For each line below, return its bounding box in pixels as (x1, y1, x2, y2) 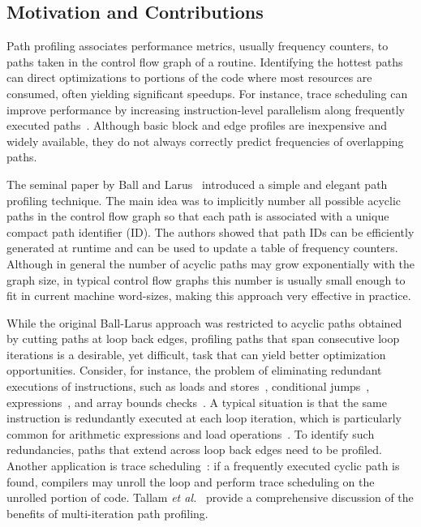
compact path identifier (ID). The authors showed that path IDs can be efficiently (6, 223, 415, 240)
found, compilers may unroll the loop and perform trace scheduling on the (6, 473, 375, 490)
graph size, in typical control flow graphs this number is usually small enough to (6, 271, 406, 288)
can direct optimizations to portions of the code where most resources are (6, 69, 372, 86)
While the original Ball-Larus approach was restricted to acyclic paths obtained (6, 314, 402, 331)
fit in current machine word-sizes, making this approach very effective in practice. (6, 287, 411, 304)
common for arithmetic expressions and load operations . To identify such (6, 425, 375, 442)
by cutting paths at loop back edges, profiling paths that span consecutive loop (6, 330, 400, 347)
